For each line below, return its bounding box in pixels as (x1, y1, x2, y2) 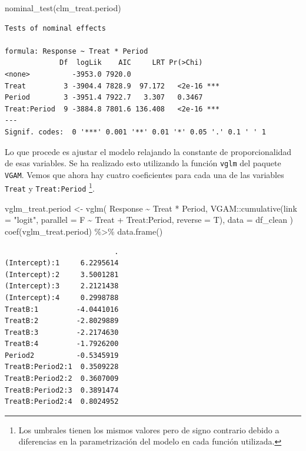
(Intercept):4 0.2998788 (5, 293, 119, 302)
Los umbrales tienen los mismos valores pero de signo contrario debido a (18, 423, 280, 436)
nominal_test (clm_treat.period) (5, 2, 121, 14)
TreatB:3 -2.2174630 (5, 328, 119, 337)
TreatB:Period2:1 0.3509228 (5, 363, 119, 371)
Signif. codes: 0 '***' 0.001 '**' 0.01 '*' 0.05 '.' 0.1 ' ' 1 (5, 127, 266, 136)
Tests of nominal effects (5, 24, 106, 32)
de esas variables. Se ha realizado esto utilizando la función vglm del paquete (5, 157, 281, 169)
